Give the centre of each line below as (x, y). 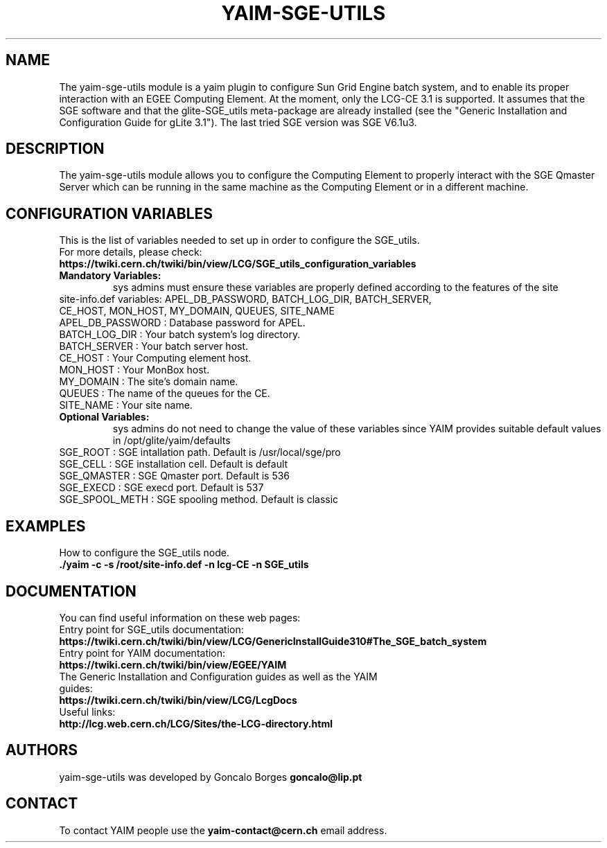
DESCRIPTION (55, 149)
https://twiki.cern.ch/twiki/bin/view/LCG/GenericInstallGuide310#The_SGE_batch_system (273, 641)
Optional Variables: (104, 417)
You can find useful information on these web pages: (180, 617)
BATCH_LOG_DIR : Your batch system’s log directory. (180, 335)
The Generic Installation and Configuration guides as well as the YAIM (218, 676)
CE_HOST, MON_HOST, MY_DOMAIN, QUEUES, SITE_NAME (197, 311)
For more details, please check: (131, 252)
